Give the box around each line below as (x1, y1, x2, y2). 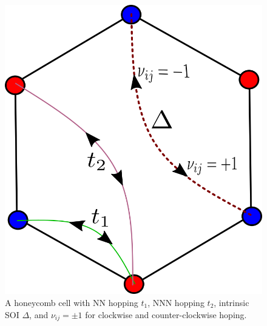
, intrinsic (214, 296, 249, 308)
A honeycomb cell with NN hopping (5, 296, 138, 308)
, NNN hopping (147, 296, 204, 308)
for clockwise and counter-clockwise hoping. (85, 308, 247, 321)
